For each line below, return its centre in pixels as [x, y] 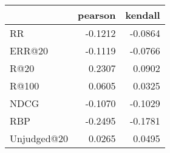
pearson [97, 15]
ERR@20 [29, 50]
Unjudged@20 [39, 138]
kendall [143, 15]
